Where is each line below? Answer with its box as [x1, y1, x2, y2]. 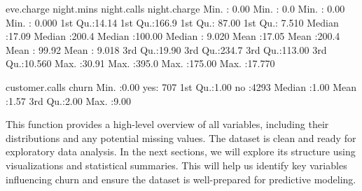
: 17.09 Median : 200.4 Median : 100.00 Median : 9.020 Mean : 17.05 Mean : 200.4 [6, 29, 340, 43]
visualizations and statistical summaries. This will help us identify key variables [6, 157, 347, 172]
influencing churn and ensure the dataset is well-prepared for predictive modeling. [6, 171, 356, 186]
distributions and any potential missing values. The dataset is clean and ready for [6, 130, 356, 145]
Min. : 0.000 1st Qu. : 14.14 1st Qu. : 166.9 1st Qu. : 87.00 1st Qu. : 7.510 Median [6, 15, 339, 29]
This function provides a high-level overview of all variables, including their [6, 117, 329, 132]
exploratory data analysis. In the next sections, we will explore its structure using [6, 144, 356, 159]
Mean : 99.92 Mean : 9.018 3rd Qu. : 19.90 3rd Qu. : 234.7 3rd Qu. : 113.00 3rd [6, 42, 327, 57]
